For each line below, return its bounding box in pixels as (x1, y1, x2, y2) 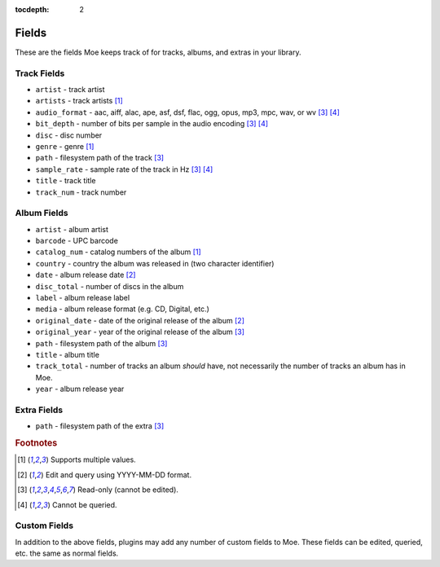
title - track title (35, 176, 96, 186)
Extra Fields (15, 404, 64, 415)
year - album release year (35, 384, 125, 394)
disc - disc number (35, 130, 103, 140)
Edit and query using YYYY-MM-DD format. (45, 469, 191, 480)
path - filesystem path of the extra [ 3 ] (35, 421, 165, 431)
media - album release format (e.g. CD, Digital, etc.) (35, 304, 209, 314)
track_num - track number (35, 187, 127, 197)
